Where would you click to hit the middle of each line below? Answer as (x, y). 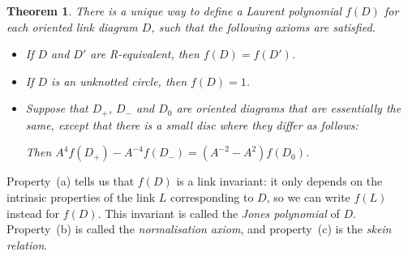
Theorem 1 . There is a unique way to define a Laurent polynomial (174, 11)
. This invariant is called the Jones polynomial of (219, 213)
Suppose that (57, 108)
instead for (33, 213)
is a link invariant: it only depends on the (279, 181)
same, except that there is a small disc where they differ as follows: (192, 124)
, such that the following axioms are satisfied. (263, 26)
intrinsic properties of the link (81, 197)
